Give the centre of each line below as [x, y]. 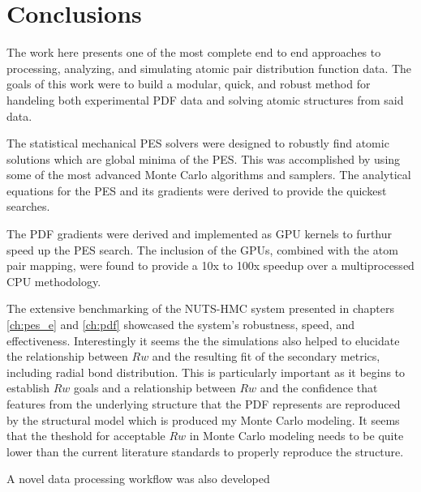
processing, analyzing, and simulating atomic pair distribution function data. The [209, 68]
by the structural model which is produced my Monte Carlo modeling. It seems [203, 419]
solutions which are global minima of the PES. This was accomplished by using [204, 158]
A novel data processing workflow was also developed [138, 479]
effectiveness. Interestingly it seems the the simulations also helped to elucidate [203, 340]
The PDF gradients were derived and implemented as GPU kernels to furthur [200, 234]
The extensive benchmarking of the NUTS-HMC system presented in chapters [201, 308]
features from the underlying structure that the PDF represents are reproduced [204, 404]
